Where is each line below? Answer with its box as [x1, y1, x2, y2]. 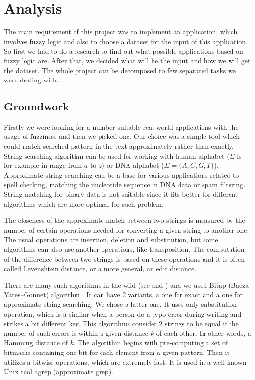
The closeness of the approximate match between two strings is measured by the [4, 215, 245, 225]
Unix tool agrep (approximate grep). [4, 366, 113, 377]
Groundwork [4, 99, 69, 114]
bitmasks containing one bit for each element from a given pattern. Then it [4, 347, 229, 357]
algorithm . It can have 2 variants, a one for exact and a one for [51, 289, 243, 299]
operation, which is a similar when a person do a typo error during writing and [4, 308, 242, 319]
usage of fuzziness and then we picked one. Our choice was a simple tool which [4, 131, 240, 141]
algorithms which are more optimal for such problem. [4, 198, 164, 209]
